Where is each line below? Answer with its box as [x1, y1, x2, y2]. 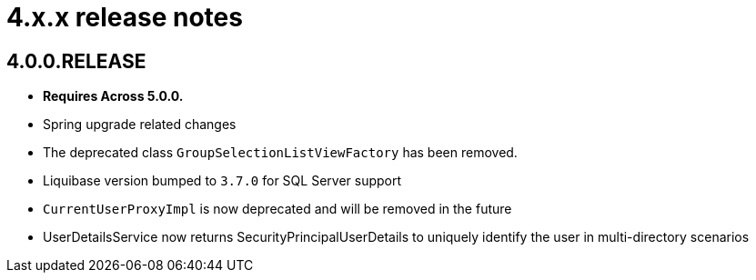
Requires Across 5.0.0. [43, 88, 184, 105]
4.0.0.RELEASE [6, 49, 146, 73]
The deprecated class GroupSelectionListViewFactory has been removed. [43, 145, 518, 161]
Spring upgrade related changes [43, 116, 237, 133]
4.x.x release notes [6, 2, 243, 33]
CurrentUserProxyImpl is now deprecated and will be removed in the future [43, 201, 512, 217]
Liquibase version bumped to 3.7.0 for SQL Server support [43, 173, 402, 189]
